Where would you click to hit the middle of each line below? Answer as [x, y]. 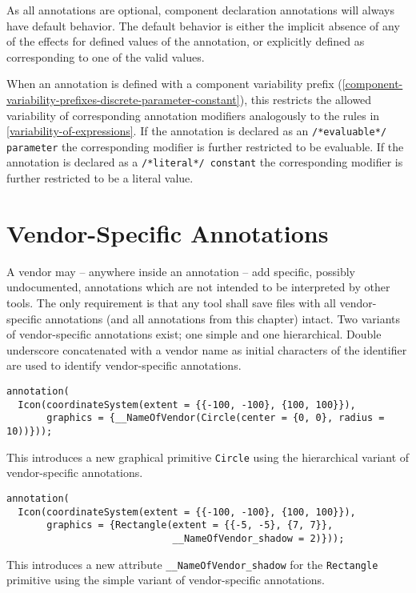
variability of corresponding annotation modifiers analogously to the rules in [193, 115]
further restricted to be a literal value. [100, 178]
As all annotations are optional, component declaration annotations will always [200, 10]
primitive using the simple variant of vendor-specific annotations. [166, 580]
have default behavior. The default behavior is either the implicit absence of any [203, 25]
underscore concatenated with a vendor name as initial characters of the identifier [207, 349]
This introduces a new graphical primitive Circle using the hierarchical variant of [208, 457]
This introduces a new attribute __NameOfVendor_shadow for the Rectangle [192, 564]
